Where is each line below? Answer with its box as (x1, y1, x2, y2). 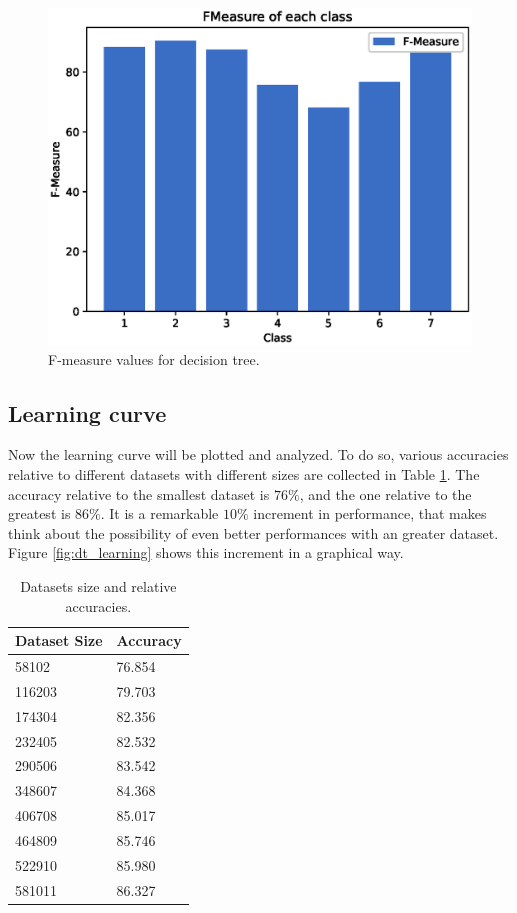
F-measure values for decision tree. (48, 348, 260, 369)
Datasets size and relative (20, 576, 177, 596)
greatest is (8, 503, 71, 524)
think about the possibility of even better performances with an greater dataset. (8, 522, 499, 543)
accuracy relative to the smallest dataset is (8, 483, 270, 504)
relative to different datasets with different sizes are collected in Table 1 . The (8, 464, 480, 485)
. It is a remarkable (100, 503, 219, 524)
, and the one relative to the (299, 483, 472, 504)
